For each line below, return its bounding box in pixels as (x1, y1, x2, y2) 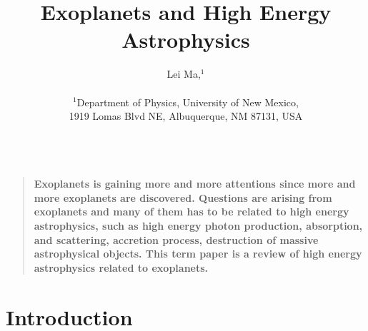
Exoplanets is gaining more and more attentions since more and (34, 176, 356, 191)
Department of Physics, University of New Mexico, (76, 94, 299, 109)
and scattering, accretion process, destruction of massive (34, 232, 319, 247)
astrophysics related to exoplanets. (34, 260, 209, 275)
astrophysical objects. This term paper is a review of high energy (34, 246, 362, 261)
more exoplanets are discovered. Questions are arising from (34, 190, 332, 205)
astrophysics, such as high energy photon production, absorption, (34, 218, 363, 233)
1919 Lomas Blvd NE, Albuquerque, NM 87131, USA (69, 108, 303, 123)
